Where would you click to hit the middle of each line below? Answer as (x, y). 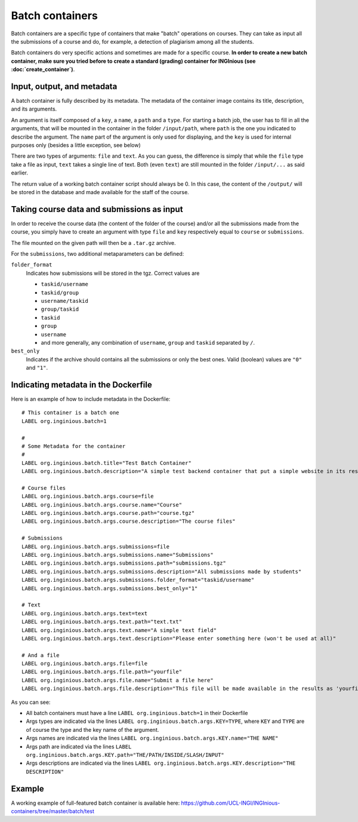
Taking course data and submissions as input (97, 209)
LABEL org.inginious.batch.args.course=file (88, 496)
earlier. (20, 173)
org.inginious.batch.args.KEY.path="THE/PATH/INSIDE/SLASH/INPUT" (125, 755)
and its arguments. (34, 109)
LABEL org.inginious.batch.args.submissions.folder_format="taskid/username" (138, 580)
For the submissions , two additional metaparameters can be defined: (98, 254)
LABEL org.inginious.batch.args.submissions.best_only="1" (110, 588)
